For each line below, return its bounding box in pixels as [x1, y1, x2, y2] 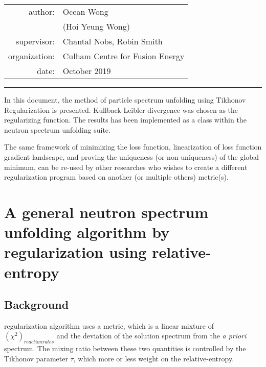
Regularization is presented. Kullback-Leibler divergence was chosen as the [4, 104, 238, 115]
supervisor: [15, 35, 55, 47]
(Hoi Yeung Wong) [62, 20, 130, 32]
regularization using [4, 241, 147, 262]
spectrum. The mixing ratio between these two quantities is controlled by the [4, 343, 246, 354]
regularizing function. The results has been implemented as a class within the [4, 114, 247, 125]
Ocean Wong [62, 6, 108, 17]
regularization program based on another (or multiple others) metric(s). [4, 172, 229, 182]
